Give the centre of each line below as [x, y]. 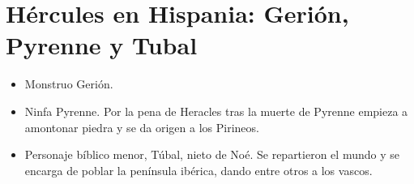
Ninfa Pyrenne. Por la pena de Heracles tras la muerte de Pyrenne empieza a [216, 111]
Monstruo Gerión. [69, 84]
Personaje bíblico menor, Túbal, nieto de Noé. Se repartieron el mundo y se [212, 154]
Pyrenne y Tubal [102, 45]
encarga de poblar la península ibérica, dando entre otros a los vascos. [198, 170]
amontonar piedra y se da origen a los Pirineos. [142, 127]
